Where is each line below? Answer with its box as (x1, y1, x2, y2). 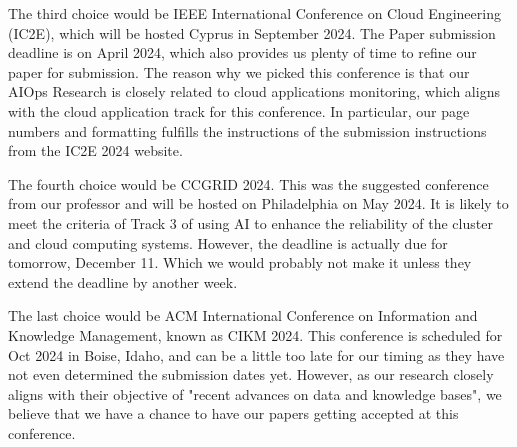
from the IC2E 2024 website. (8, 140, 183, 161)
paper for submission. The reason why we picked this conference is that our (8, 61, 470, 82)
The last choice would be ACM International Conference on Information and (8, 305, 478, 326)
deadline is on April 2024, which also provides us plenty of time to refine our (8, 42, 477, 63)
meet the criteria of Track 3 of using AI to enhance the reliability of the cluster (8, 212, 493, 233)
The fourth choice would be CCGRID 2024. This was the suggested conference (8, 173, 489, 194)
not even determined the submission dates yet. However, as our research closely (8, 364, 494, 385)
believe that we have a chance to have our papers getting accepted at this (8, 403, 459, 424)
